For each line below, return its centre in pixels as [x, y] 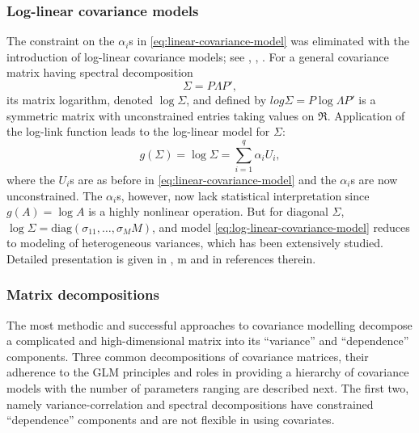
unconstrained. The [55, 195]
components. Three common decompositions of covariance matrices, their [188, 356]
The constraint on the [61, 41]
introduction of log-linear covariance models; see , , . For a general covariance [198, 56]
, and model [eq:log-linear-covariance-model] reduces [281, 227]
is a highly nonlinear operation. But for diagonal [208, 211]
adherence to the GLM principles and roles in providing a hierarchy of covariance [208, 372]
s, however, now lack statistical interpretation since [243, 195]
